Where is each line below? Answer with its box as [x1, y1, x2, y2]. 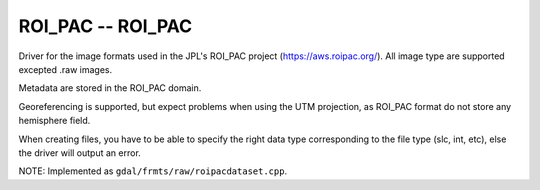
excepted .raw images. [18, 63, 113, 75]
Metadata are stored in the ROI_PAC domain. [18, 82, 202, 94]
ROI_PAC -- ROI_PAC [18, 15, 193, 37]
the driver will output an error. [18, 146, 142, 159]
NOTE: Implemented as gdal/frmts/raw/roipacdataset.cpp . [18, 165, 288, 177]
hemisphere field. [18, 115, 91, 127]
